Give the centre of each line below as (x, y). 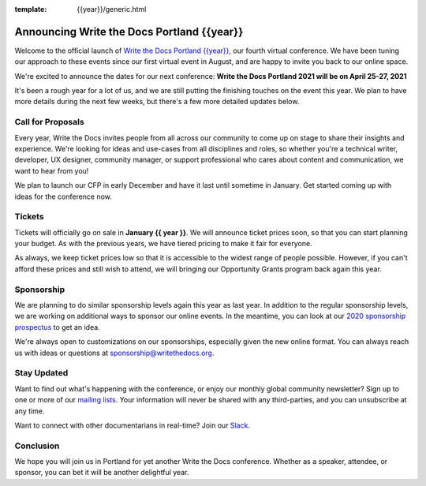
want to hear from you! (52, 170)
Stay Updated (41, 373)
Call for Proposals (49, 122)
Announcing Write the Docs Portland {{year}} (129, 32)
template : (31, 9)
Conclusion (37, 446)
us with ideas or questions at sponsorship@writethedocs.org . (114, 353)
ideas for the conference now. (63, 196)
